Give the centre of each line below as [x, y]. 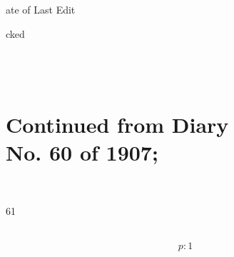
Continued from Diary [117, 125]
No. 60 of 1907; [82, 152]
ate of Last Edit [41, 9]
